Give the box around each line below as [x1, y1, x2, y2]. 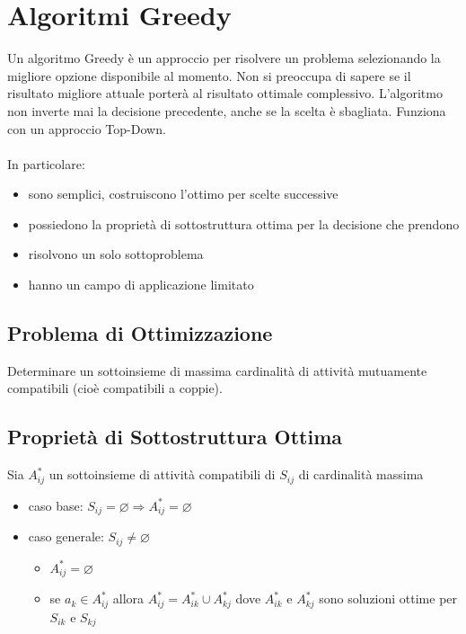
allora [112, 589, 145, 608]
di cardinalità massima [298, 465, 424, 484]
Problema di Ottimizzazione [7, 319, 273, 347]
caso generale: [28, 527, 104, 546]
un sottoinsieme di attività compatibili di [48, 465, 276, 484]
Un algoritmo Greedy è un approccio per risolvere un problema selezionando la [7, 49, 441, 67]
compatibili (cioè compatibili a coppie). [7, 379, 223, 397]
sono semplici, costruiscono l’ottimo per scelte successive [28, 184, 339, 203]
